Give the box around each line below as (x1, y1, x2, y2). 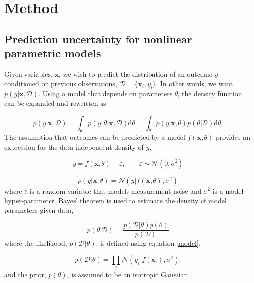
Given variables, (4, 68, 52, 78)
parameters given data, (4, 205, 74, 215)
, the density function (178, 88, 242, 99)
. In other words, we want (156, 78, 233, 88)
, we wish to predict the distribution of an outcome (59, 68, 212, 78)
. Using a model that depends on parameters (38, 88, 173, 99)
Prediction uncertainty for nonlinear (4, 31, 192, 46)
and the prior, (4, 269, 46, 280)
